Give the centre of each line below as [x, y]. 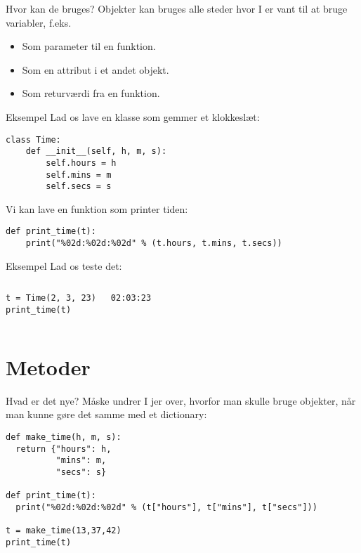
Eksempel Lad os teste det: [64, 265]
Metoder [48, 366]
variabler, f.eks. [39, 22]
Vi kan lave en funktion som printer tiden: [97, 208]
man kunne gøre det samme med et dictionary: [106, 414]
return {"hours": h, [64, 449]
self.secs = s [79, 187]
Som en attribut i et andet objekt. [96, 69]
